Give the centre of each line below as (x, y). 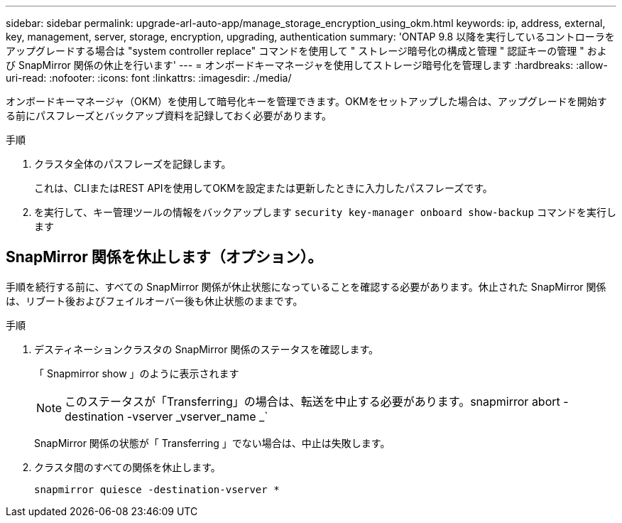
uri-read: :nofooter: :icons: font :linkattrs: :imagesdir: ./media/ (149, 78)
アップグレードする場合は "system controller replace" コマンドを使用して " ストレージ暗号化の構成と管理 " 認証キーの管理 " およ (306, 51)
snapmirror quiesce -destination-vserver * (157, 489)
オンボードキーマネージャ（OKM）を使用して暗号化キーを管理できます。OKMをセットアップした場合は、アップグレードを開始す (306, 101)
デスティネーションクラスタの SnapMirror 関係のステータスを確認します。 (206, 349)
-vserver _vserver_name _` (197, 416)
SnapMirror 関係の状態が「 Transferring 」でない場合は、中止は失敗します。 (212, 443)
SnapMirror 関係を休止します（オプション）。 (164, 257)
